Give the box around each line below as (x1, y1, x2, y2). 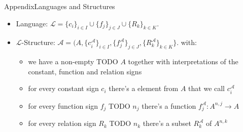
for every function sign (28, 100, 98, 111)
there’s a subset (143, 118, 191, 128)
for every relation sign (28, 118, 96, 128)
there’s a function (142, 100, 196, 111)
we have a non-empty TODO (28, 56, 118, 67)
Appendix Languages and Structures (4, 1, 115, 11)
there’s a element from (109, 83, 179, 94)
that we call (188, 83, 225, 94)
